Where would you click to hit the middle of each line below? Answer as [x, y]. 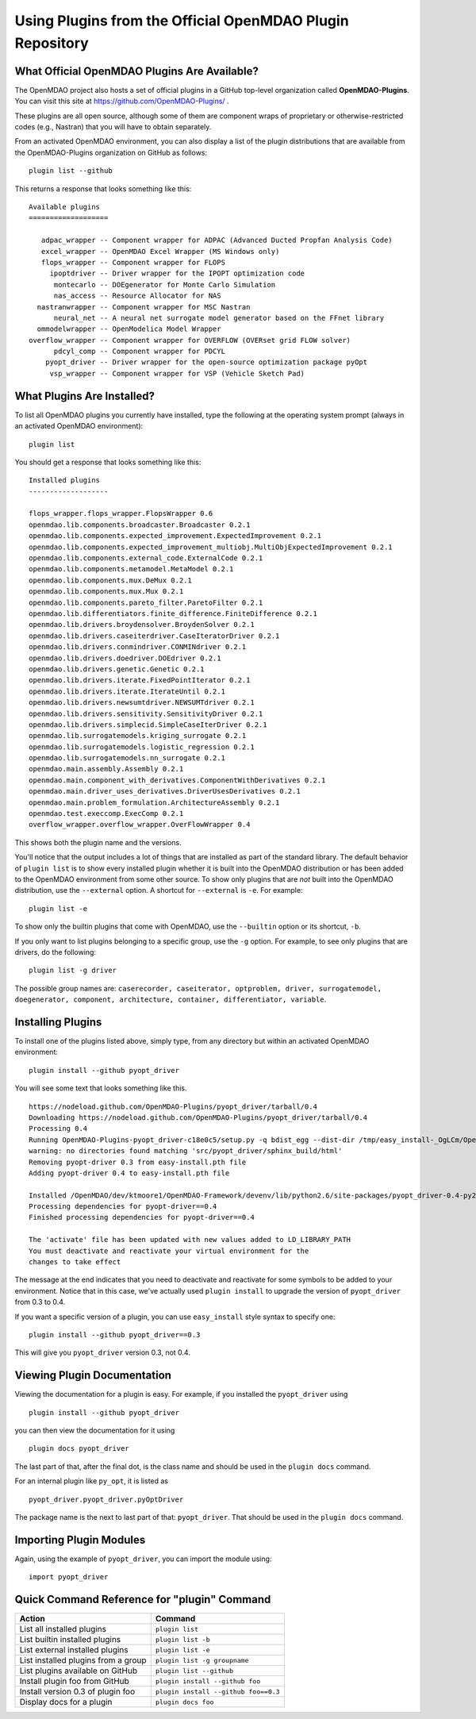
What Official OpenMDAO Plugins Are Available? [137, 71]
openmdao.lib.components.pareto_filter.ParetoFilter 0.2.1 [146, 602]
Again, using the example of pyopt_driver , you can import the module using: [143, 1559]
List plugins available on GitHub [79, 1671]
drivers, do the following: [56, 952]
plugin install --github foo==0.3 [218, 1692]
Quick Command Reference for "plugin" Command [143, 1600]
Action [32, 1619]
